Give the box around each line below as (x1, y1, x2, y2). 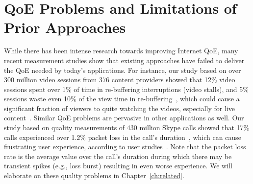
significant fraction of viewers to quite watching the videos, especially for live (4, 103, 235, 113)
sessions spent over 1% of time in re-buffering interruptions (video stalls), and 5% (4, 84, 249, 94)
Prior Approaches (4, 17, 126, 37)
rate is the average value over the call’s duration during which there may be (4, 151, 232, 161)
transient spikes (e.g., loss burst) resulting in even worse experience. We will (4, 161, 232, 171)
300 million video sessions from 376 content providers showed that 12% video (4, 74, 235, 85)
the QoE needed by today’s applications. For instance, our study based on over (4, 65, 241, 75)
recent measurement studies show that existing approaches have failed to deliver (4, 55, 245, 65)
